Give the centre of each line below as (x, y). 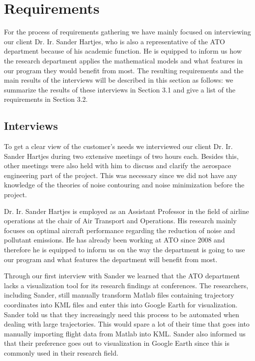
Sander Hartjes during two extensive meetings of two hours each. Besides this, (121, 156)
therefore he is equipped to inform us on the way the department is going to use (125, 250)
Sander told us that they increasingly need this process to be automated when (122, 314)
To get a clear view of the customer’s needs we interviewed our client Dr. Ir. (118, 146)
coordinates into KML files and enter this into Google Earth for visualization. (121, 304)
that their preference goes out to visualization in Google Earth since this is (117, 343)
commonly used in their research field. (61, 352)
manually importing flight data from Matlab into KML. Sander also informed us (125, 333)
